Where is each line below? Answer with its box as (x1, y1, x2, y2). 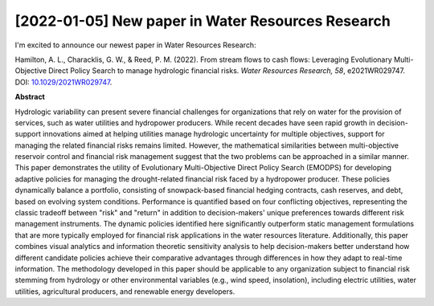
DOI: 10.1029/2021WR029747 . (14, 77, 113, 87)
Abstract (14, 92, 46, 102)
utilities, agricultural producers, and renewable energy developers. (14, 286, 235, 296)
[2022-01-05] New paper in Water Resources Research (14, 12, 391, 30)
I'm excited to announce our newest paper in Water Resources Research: (14, 40, 256, 50)
